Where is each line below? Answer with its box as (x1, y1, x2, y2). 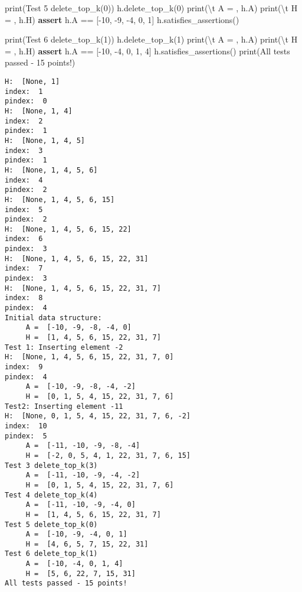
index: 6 (5, 235, 43, 243)
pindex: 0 (5, 97, 47, 106)
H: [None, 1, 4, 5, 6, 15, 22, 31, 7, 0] (5, 353, 174, 362)
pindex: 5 (5, 431, 47, 440)
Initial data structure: (5, 313, 102, 322)
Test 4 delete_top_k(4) (5, 490, 98, 499)
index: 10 (5, 421, 47, 430)
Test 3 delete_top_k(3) (5, 461, 98, 470)
